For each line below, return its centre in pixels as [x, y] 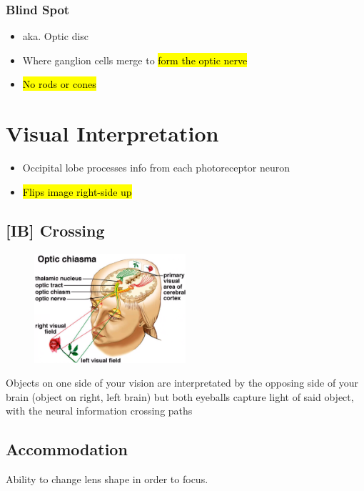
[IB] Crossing [55, 230]
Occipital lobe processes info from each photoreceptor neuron [156, 168]
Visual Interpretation [112, 133]
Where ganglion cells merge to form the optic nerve [135, 60]
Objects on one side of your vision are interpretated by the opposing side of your [182, 383]
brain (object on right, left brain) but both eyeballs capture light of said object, [180, 396]
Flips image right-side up [77, 191]
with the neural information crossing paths [99, 411]
